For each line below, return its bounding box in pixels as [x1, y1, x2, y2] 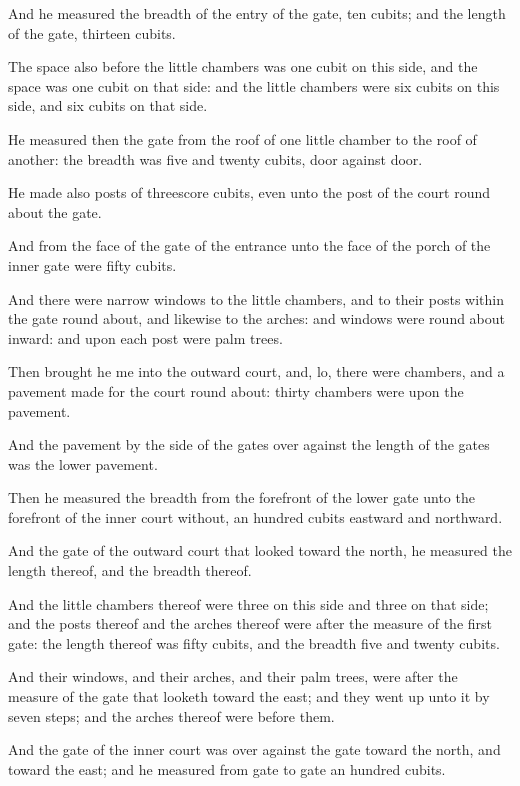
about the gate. [8, 201, 102, 222]
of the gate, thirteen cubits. [8, 22, 176, 43]
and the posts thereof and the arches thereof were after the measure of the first [8, 613, 493, 634]
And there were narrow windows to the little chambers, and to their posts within [8, 288, 504, 309]
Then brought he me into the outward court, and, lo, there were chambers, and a [8, 361, 505, 382]
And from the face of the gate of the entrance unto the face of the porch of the [8, 235, 491, 256]
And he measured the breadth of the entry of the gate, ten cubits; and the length [8, 3, 506, 23]
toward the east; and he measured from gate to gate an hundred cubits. [8, 758, 446, 779]
